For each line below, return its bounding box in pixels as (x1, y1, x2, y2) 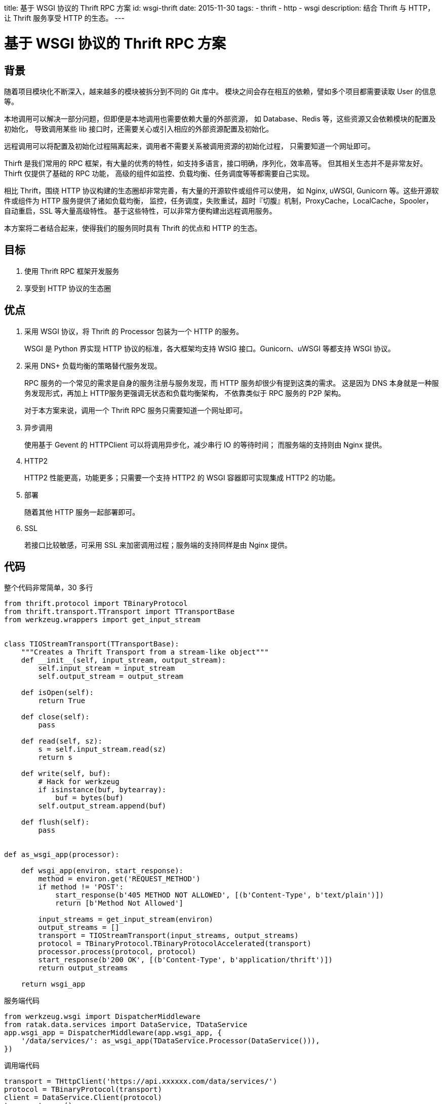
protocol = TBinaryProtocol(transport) (4, 1085, 162, 1094)
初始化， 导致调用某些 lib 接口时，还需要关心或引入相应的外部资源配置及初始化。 (4, 124, 273, 133)
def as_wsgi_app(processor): (4, 850, 119, 859)
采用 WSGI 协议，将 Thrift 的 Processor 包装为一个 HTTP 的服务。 (24, 326, 244, 336)
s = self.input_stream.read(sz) (38, 745, 167, 754)
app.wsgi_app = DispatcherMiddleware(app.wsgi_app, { (4, 1029, 222, 1037)
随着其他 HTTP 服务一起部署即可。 (24, 507, 140, 516)
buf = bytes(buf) (55, 794, 124, 802)
